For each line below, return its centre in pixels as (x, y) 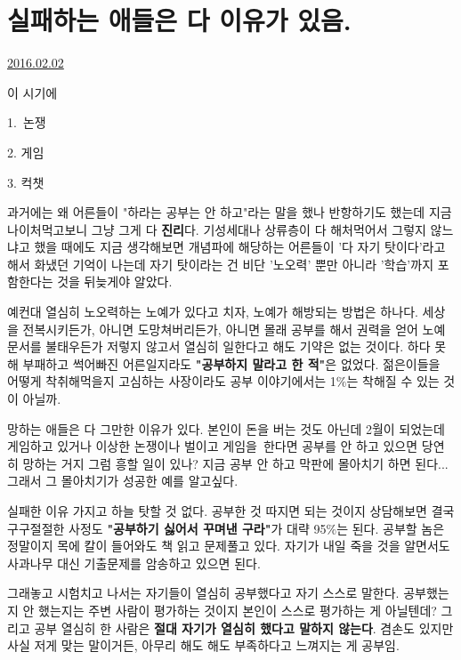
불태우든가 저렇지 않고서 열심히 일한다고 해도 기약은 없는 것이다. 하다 (238, 346)
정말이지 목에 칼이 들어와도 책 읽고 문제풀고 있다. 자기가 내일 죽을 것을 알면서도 (229, 546)
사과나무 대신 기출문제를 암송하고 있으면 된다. (134, 563)
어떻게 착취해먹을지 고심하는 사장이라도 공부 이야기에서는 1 (172, 381)
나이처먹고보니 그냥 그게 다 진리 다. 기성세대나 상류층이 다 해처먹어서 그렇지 (217, 229)
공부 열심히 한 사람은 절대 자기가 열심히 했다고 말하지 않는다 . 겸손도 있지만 (244, 628)
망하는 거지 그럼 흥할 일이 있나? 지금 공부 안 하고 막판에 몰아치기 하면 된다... (235, 463)
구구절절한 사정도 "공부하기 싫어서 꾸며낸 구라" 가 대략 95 (167, 528)
